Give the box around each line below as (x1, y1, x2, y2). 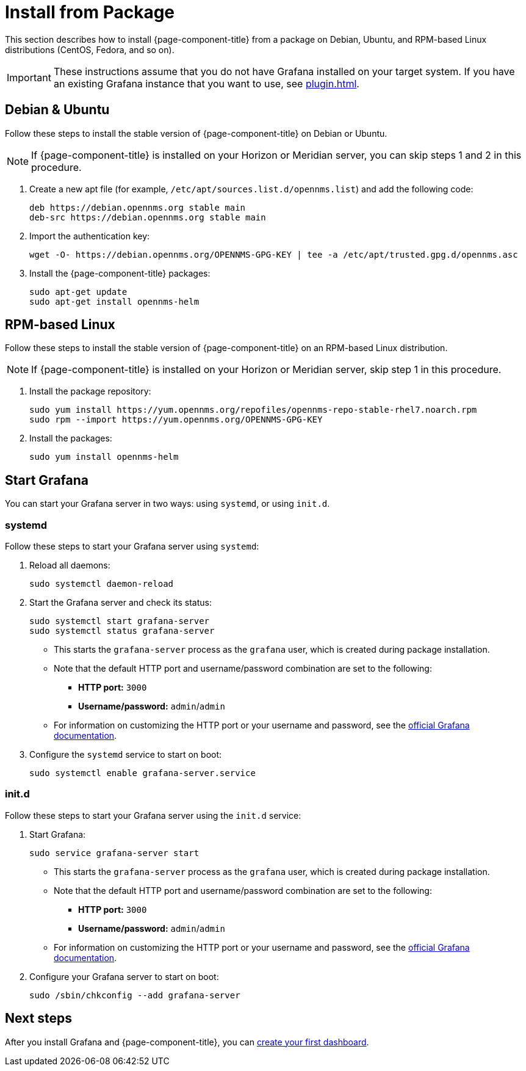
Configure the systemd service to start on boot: (29, 749, 222, 760)
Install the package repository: (29, 386, 151, 397)
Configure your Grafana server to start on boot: (29, 971, 219, 982)
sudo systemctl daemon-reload (29, 579, 174, 589)
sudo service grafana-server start (29, 848, 200, 858)
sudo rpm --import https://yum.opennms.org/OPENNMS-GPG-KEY (29, 415, 323, 425)
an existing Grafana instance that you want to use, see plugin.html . (53, 77, 359, 90)
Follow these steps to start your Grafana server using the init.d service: (5, 810, 301, 821)
